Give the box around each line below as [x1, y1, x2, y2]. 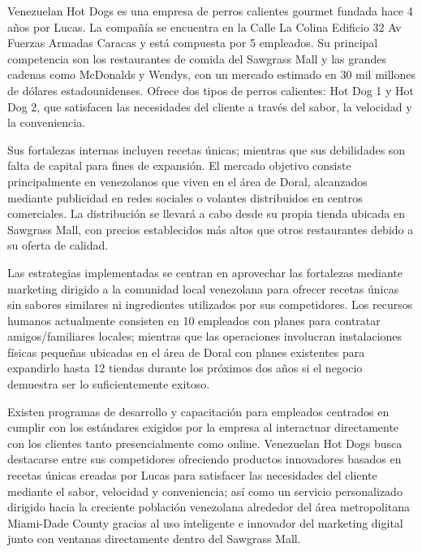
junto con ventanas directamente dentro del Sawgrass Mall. [7, 530, 301, 547]
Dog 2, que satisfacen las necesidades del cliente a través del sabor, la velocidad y [7, 98, 412, 115]
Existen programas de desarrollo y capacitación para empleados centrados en [7, 402, 390, 419]
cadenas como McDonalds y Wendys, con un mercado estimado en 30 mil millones [7, 66, 416, 83]
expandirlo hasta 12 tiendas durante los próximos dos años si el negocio [7, 359, 363, 376]
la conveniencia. [7, 114, 86, 131]
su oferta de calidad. [7, 237, 109, 254]
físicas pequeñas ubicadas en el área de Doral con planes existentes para [7, 343, 365, 360]
